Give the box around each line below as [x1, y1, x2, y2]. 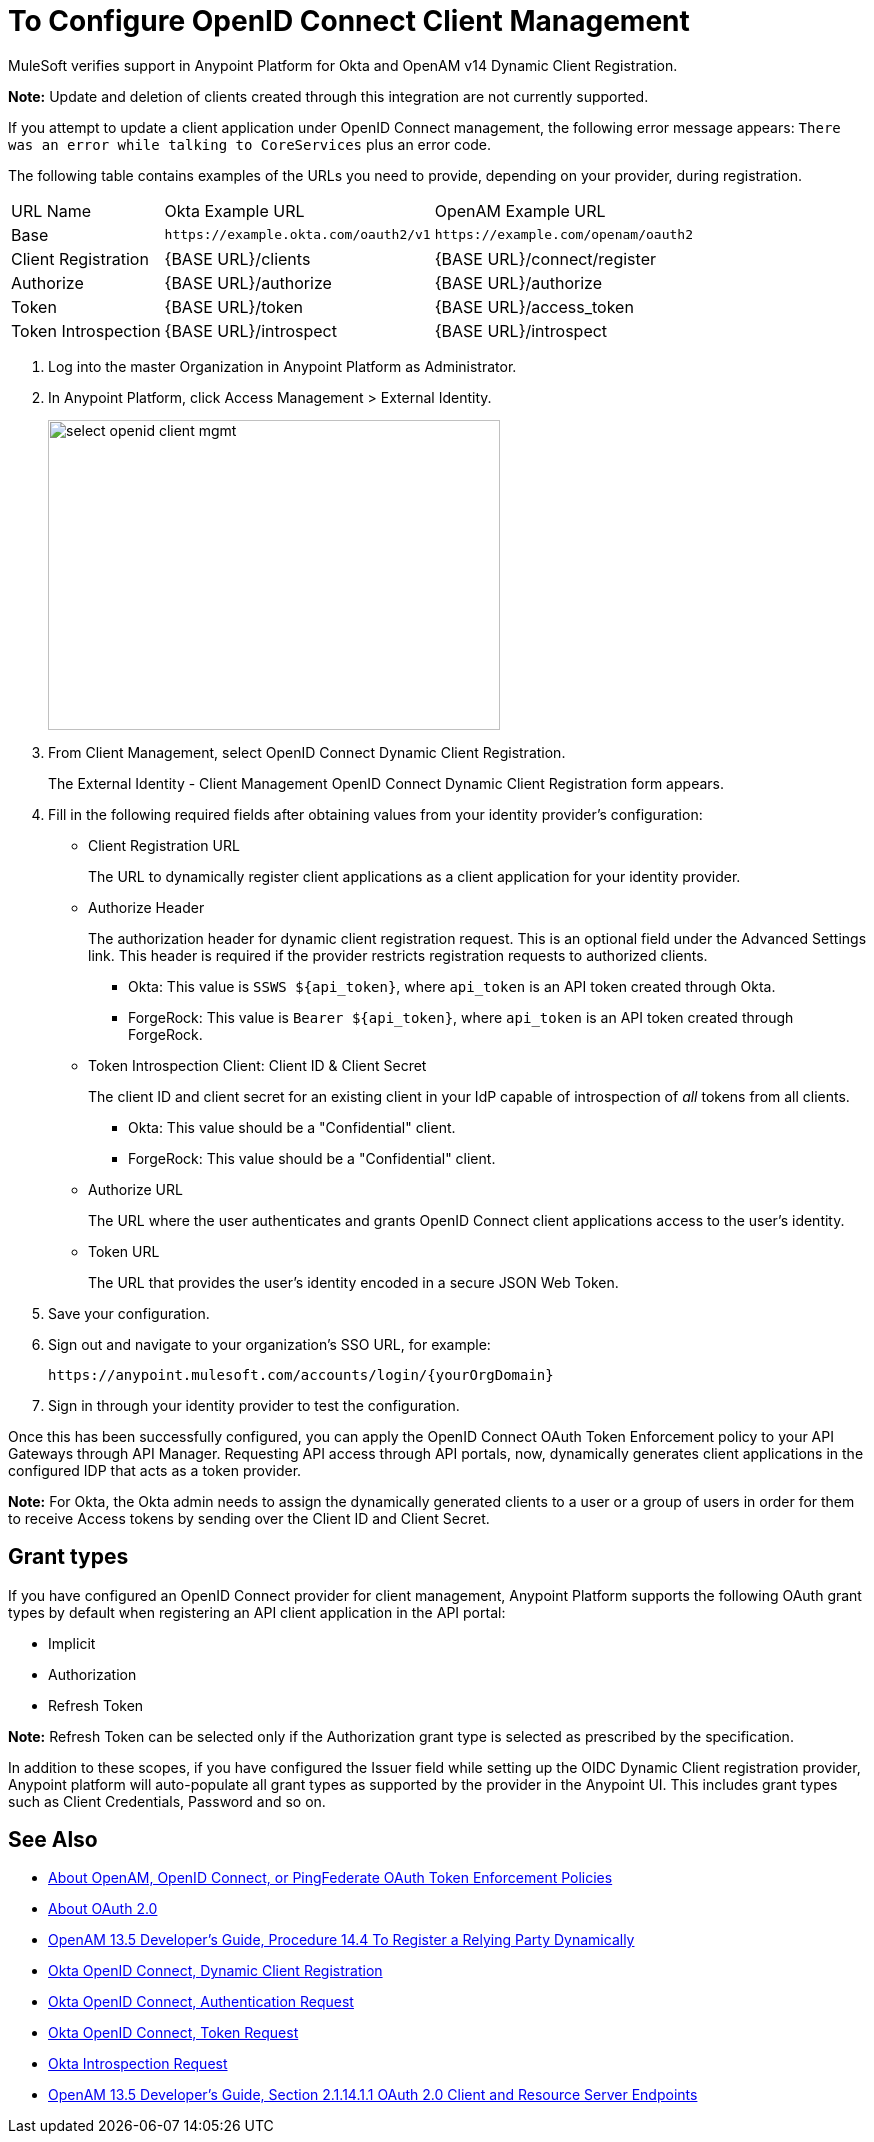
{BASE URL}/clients [164, 248, 311, 269]
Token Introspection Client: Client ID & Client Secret [88, 1056, 427, 1074]
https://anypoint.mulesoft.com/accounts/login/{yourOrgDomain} [48, 1366, 554, 1383]
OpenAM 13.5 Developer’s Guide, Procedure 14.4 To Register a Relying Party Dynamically [48, 1931, 635, 1949]
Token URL [88, 1242, 160, 1260]
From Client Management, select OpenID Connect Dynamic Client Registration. [48, 743, 566, 761]
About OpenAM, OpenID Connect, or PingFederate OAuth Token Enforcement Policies [48, 1869, 613, 1887]
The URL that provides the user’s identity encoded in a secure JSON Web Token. [88, 1273, 619, 1291]
